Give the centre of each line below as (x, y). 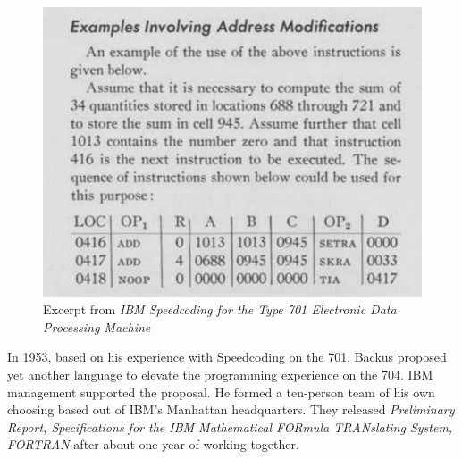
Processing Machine (97, 326)
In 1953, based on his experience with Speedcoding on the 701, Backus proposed (227, 357)
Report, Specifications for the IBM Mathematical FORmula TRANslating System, (230, 426)
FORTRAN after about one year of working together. (153, 444)
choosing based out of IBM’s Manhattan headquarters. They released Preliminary (231, 409)
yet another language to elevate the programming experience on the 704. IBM (220, 374)
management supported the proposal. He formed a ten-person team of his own (221, 392)
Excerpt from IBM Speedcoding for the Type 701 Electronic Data (220, 309)
